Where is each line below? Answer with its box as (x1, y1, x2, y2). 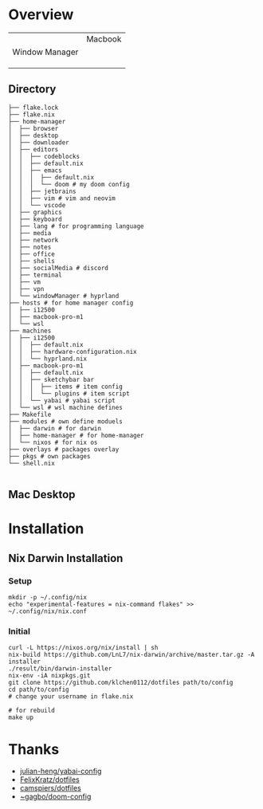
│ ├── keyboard (8, 215, 62, 223)
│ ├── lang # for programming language (8, 222, 145, 230)
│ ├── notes (8, 243, 52, 251)
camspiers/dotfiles (19, 783, 81, 793)
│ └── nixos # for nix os (8, 438, 98, 446)
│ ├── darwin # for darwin (8, 424, 102, 432)
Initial (8, 626, 30, 637)
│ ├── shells (8, 257, 56, 265)
